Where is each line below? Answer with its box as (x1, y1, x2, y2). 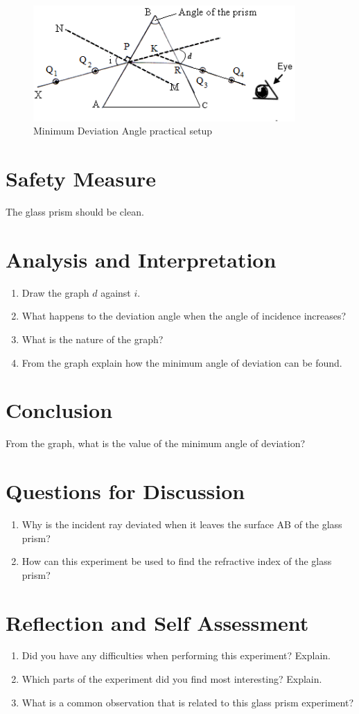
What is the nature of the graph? (21, 331, 164, 346)
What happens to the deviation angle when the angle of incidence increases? (21, 308, 347, 323)
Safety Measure (6, 164, 157, 193)
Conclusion (6, 396, 113, 424)
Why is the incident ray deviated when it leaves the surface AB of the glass (21, 516, 342, 531)
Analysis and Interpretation (6, 245, 277, 273)
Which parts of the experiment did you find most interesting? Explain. (21, 672, 322, 686)
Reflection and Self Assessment (6, 608, 309, 636)
